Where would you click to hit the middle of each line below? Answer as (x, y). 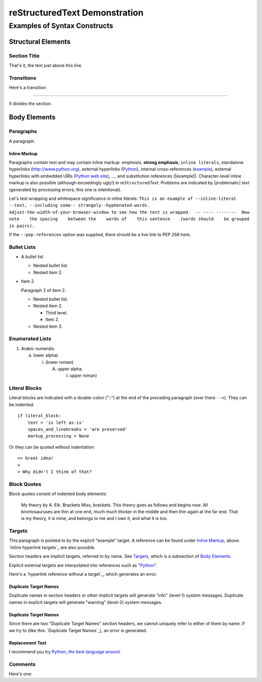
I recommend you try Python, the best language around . (65, 651)
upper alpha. (70, 369)
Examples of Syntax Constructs (61, 26)
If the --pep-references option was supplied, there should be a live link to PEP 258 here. (100, 234)
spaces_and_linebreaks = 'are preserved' (78, 430)
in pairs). (22, 226)
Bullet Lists (22, 247)
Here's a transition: (28, 88)
